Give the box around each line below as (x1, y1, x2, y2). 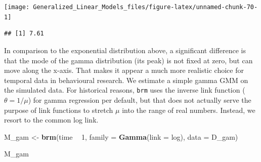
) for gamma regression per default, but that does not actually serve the (28, 94, 251, 105)
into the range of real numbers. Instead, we (122, 104, 255, 115)
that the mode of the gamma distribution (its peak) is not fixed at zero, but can (4, 55, 253, 65)
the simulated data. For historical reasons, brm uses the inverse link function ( (4, 85, 245, 95)
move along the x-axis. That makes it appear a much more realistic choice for (4, 65, 244, 75)
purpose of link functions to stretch (4, 104, 113, 115)
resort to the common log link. (4, 114, 99, 125)
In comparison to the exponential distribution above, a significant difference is (4, 45, 246, 55)
